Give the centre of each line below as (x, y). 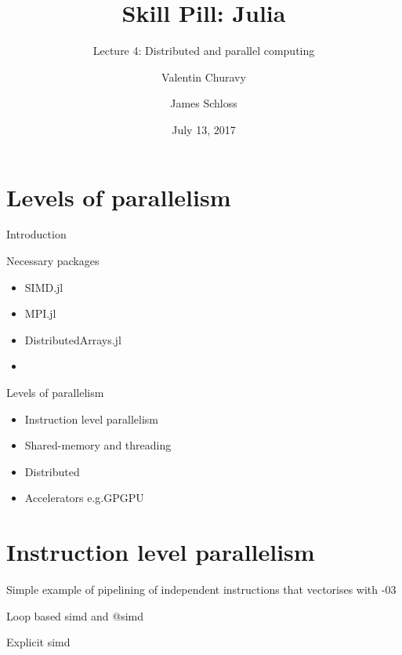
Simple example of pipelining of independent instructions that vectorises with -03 (201, 589)
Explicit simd (38, 642)
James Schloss (204, 103)
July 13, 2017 (204, 129)
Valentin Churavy (204, 76)
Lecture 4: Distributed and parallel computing (204, 51)
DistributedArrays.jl (73, 339)
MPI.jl (40, 313)
